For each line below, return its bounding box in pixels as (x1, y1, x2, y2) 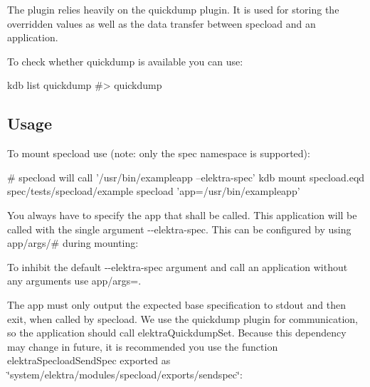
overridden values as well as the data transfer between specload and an (7, 16, 316, 31)
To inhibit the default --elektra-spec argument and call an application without (7, 259, 348, 274)
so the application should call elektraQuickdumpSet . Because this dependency (7, 325, 347, 340)
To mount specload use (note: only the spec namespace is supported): (7, 146, 310, 161)
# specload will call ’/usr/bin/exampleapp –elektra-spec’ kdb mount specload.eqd (7, 169, 365, 184)
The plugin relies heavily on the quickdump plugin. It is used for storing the (7, 2, 339, 16)
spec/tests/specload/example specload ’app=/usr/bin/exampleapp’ (7, 184, 300, 198)
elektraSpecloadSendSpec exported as (7, 353, 171, 368)
